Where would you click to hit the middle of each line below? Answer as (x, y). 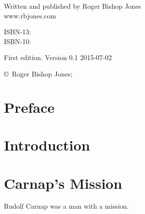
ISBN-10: (17, 41)
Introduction (47, 145)
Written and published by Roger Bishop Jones (72, 6)
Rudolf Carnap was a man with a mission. (66, 206)
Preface (29, 107)
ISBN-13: (17, 32)
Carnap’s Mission (63, 183)
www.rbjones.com (30, 15)
